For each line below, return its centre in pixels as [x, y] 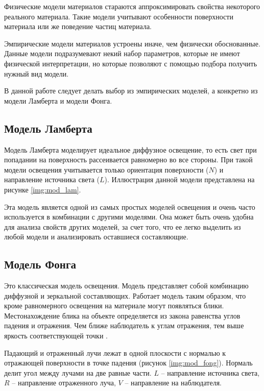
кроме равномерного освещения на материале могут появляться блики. [114, 306]
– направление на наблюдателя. [173, 383]
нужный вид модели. [37, 73]
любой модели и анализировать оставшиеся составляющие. [96, 237]
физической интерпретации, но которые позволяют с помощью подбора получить [131, 63]
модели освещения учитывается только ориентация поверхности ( [106, 169]
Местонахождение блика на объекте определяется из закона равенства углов [122, 315]
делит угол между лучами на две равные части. [78, 372]
